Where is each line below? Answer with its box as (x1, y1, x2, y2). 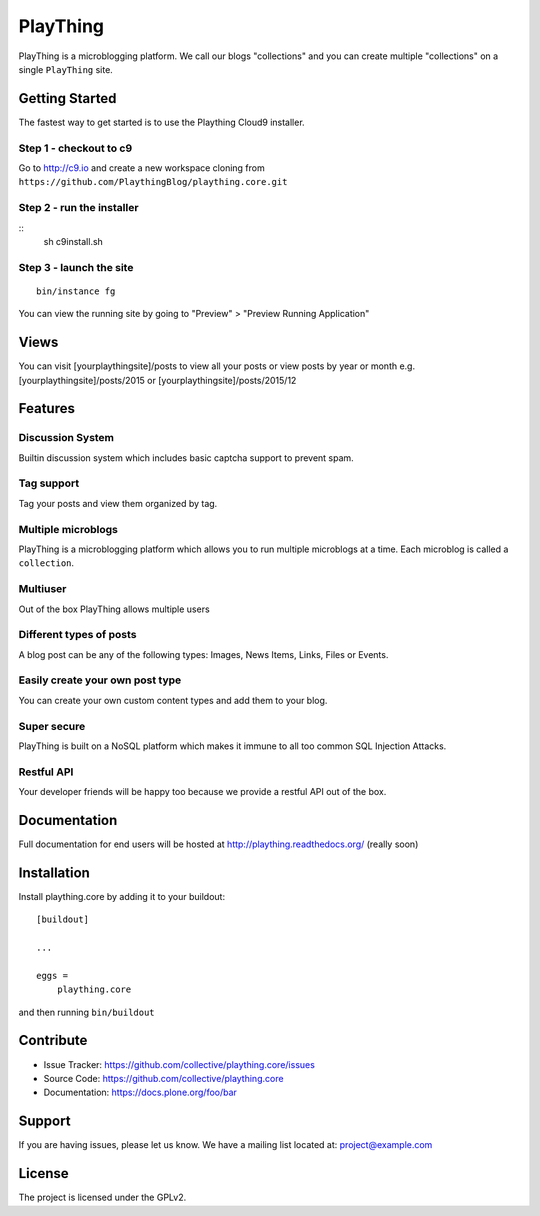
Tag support (18, 476, 80, 490)
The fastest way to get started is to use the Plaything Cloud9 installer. (18, 116, 305, 128)
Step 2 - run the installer (18, 201, 139, 215)
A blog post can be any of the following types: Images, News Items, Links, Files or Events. (18, 648, 389, 660)
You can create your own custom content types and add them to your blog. (18, 694, 328, 706)
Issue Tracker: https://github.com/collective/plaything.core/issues (43, 1058, 315, 1070)
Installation (18, 864, 90, 881)
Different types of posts (18, 628, 137, 642)
